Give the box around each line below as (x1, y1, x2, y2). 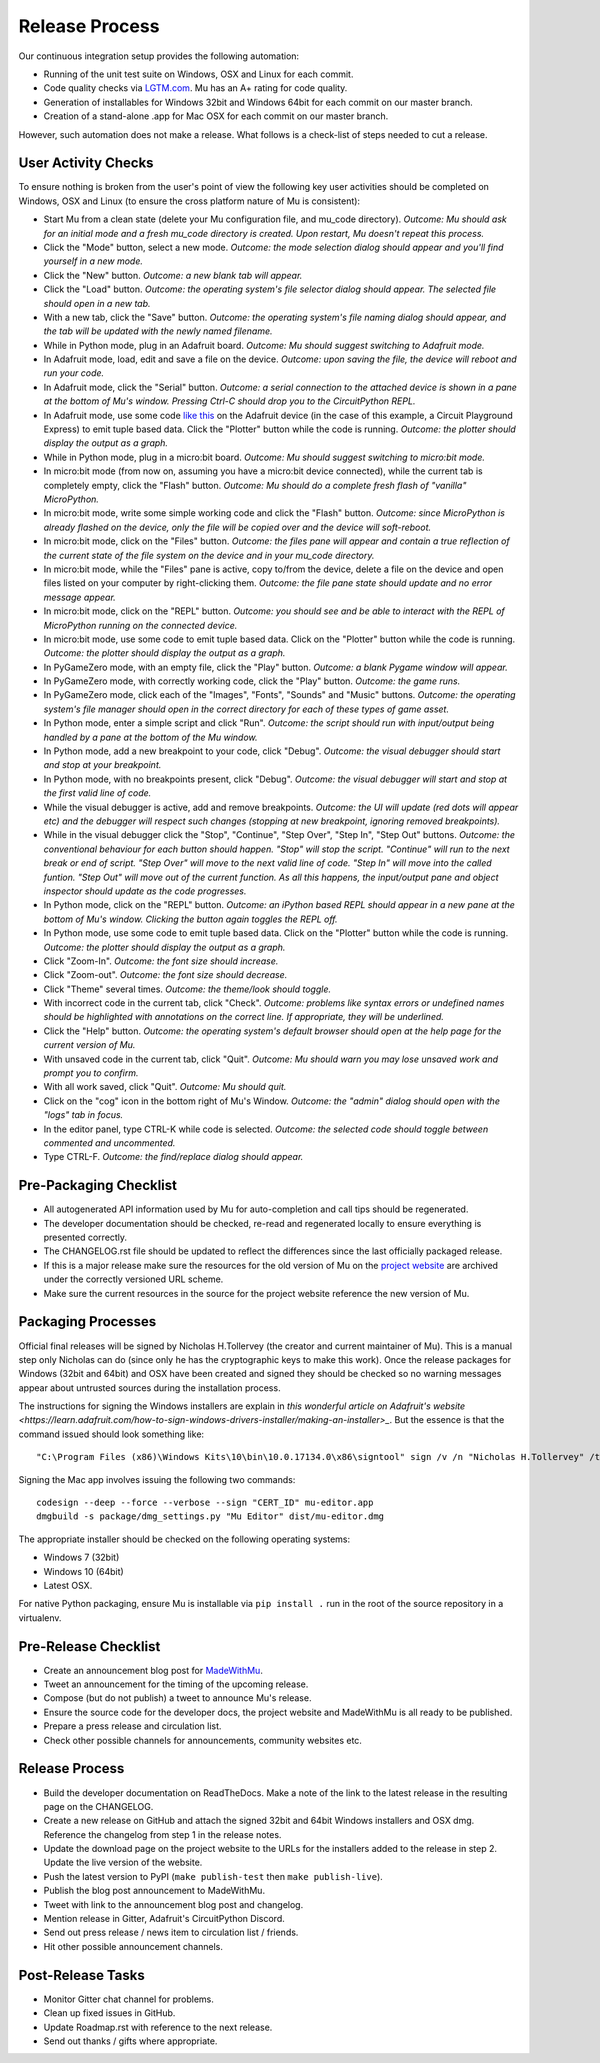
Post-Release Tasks (18, 1966, 145, 1984)
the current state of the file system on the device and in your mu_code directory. (43, 549, 375, 561)
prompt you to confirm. (43, 1067, 139, 1079)
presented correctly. (43, 1231, 128, 1244)
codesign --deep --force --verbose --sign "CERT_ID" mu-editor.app (36, 1497, 374, 1509)
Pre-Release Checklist (18, 1638, 161, 1655)
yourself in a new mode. (43, 255, 144, 267)
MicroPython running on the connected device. (43, 619, 238, 631)
